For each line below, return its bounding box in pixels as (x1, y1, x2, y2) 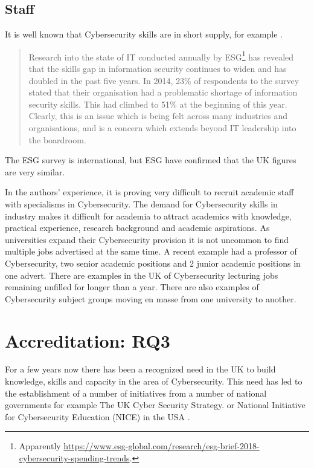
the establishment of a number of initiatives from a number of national (5, 386, 267, 399)
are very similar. (5, 165, 65, 178)
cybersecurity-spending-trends (19, 452, 130, 464)
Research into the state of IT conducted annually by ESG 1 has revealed (28, 48, 294, 63)
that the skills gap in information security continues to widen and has (28, 62, 287, 75)
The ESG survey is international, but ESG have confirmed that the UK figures (5, 154, 296, 166)
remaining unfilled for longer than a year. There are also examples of (5, 281, 259, 293)
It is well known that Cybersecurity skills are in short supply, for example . (5, 28, 283, 41)
